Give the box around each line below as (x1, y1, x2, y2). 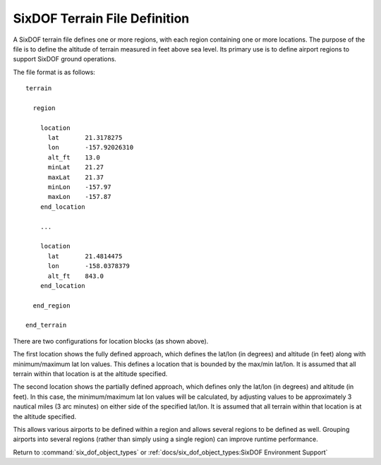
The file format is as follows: (13, 68, 95, 76)
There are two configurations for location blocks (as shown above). (13, 337, 209, 345)
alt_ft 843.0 (47, 272, 104, 280)
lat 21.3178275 (47, 134, 123, 142)
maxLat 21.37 (47, 173, 104, 181)
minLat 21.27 (47, 163, 104, 171)
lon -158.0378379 (47, 262, 131, 270)
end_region (32, 301, 71, 310)
